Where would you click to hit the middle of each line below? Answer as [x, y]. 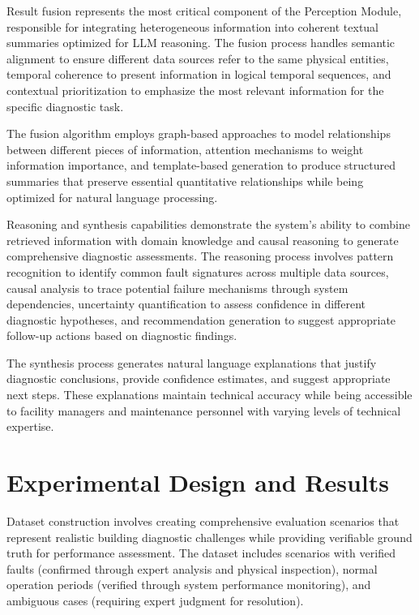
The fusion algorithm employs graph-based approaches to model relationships [199, 133]
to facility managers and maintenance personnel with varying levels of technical [204, 410]
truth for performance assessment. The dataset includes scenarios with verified [201, 553]
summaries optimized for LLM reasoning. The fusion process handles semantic [201, 43]
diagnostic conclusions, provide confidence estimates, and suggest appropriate [199, 378]
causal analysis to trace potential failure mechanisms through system [177, 288]
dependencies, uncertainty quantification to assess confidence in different [186, 304]
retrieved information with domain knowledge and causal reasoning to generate [203, 240]
